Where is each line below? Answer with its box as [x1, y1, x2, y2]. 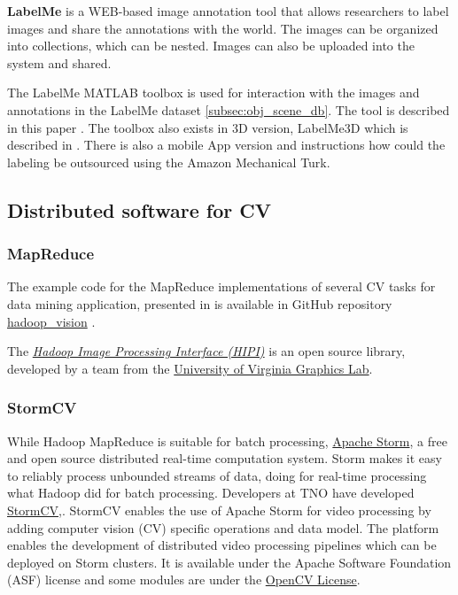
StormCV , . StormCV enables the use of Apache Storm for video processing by [7, 500, 431, 519]
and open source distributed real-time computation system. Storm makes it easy [7, 449, 442, 467]
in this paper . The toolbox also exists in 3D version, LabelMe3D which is [7, 118, 408, 136]
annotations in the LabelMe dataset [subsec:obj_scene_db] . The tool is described [7, 100, 450, 119]
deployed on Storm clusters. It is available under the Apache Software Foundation [7, 552, 452, 571]
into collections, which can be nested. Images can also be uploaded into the [7, 36, 415, 55]
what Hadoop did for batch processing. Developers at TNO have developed [7, 483, 415, 502]
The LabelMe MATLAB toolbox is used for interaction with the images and [7, 83, 420, 102]
